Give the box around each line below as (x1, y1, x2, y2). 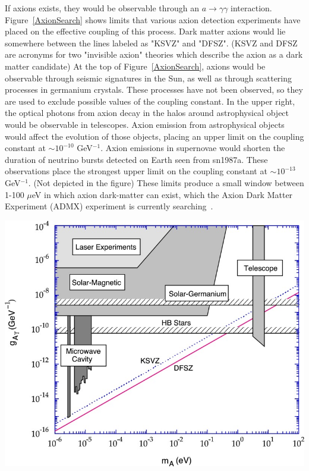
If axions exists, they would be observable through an (5, 2, 200, 14)
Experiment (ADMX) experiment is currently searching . (5, 200, 213, 212)
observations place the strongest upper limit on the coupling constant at (5, 165, 267, 177)
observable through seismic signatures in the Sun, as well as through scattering (5, 71, 292, 84)
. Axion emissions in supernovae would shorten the (100, 142, 285, 154)
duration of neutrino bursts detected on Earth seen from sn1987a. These (5, 153, 268, 165)
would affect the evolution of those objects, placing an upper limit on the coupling (5, 130, 304, 142)
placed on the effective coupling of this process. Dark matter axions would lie (5, 25, 286, 37)
